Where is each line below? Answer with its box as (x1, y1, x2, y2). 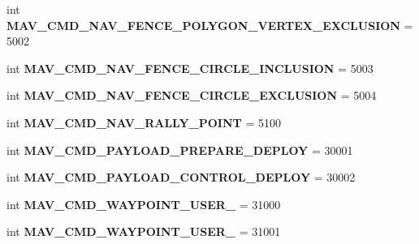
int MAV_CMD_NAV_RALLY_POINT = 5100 (6, 113, 281, 131)
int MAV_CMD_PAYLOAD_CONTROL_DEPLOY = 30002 (6, 169, 356, 186)
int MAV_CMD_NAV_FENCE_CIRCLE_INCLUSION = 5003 (6, 59, 374, 76)
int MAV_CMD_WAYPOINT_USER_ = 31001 (6, 223, 281, 240)
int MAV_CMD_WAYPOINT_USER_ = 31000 (6, 195, 281, 212)
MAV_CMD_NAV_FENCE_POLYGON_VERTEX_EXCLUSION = (6, 16, 413, 33)
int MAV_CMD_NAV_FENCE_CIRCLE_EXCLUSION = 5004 (6, 87, 377, 104)
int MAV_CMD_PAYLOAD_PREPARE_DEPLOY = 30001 (6, 141, 353, 158)
